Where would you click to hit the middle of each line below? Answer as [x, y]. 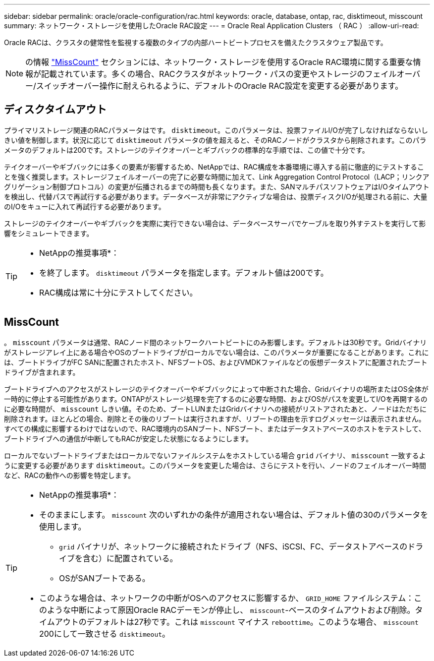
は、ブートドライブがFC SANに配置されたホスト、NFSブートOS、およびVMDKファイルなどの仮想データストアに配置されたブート [216, 362]
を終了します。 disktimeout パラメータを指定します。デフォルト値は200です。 [184, 272]
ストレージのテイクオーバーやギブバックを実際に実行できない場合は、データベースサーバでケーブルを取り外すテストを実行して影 [215, 223]
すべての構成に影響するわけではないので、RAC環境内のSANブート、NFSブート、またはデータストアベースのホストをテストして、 [215, 428]
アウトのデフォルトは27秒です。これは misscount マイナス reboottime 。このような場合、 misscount [237, 622]
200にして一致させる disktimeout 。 [105, 633]
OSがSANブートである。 [105, 578]
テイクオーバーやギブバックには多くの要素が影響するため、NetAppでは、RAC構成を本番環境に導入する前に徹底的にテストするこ [214, 167]
